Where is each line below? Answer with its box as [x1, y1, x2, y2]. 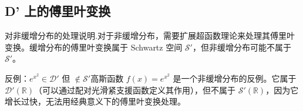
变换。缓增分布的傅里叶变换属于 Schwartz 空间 [5, 41, 183, 53]
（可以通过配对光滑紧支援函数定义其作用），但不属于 [33, 83, 235, 96]
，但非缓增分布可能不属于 [192, 41, 291, 53]
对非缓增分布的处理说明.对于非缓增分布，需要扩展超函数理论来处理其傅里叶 [5, 29, 295, 42]
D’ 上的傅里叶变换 [5, 2, 111, 20]
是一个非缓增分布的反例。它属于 [173, 72, 297, 84]
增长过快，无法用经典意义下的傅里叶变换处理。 [5, 95, 186, 107]
